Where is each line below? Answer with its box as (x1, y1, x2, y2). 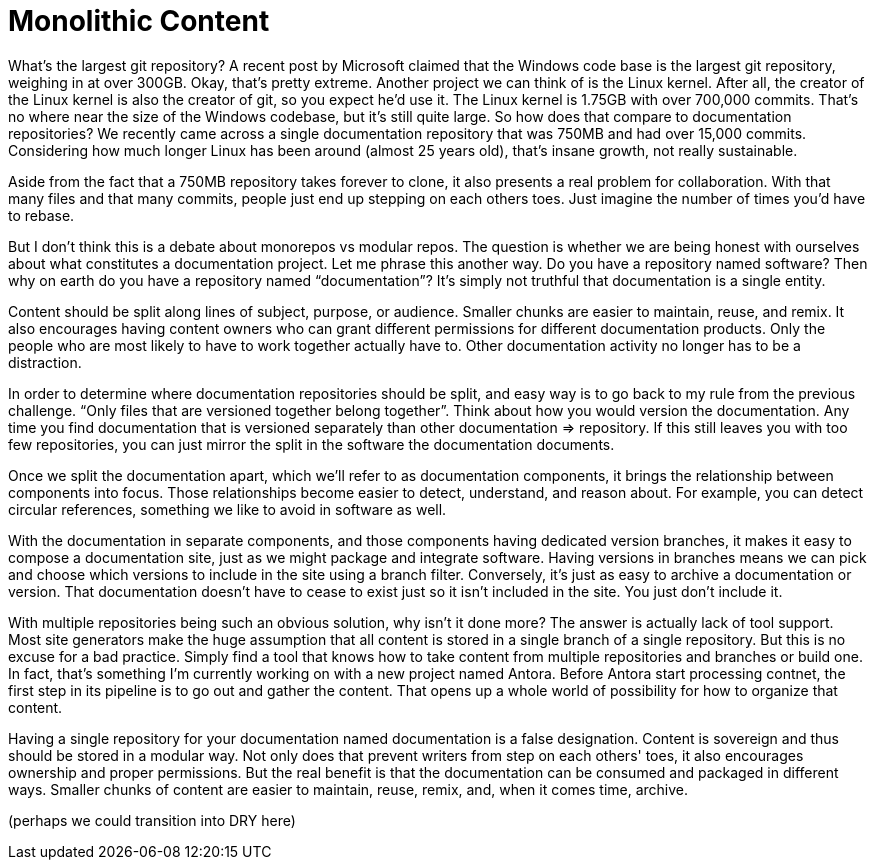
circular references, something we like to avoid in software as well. (8, 500, 447, 518)
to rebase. (8, 206, 75, 224)
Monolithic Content (8, 4, 270, 38)
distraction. (8, 353, 82, 371)
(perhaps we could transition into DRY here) (8, 811, 296, 829)
